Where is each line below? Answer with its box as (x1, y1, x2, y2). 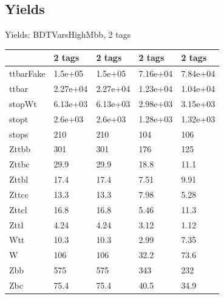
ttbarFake (9, 67, 46, 80)
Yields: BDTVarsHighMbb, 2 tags (5, 28, 131, 41)
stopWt (9, 97, 37, 110)
